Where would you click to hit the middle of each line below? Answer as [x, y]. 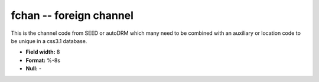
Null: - [34, 68]
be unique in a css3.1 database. [49, 41]
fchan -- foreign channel [72, 15]
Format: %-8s [43, 60]
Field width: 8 [43, 52]
